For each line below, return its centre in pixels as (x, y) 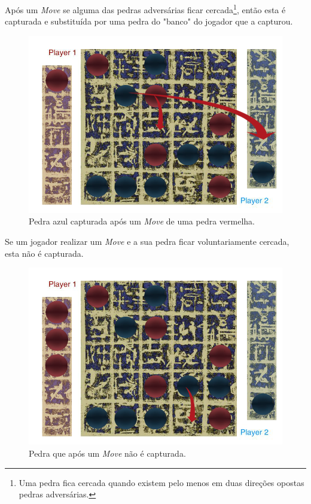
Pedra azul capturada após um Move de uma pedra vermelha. (142, 221)
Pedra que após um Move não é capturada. (107, 453)
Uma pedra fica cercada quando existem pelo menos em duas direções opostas (161, 482)
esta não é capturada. (44, 253)
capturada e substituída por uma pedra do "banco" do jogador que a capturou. (149, 21)
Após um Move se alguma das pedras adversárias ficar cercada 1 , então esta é (145, 9)
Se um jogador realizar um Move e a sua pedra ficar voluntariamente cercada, (147, 242)
